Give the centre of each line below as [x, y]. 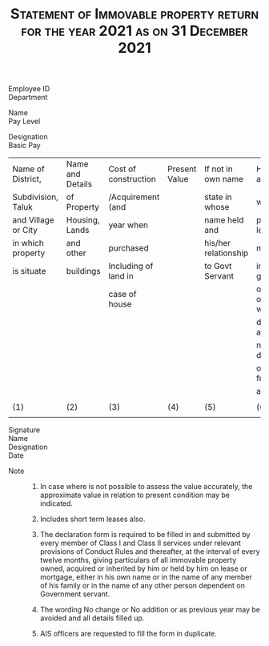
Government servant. [75, 594]
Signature [24, 430]
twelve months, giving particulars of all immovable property [138, 560]
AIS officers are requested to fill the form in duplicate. [128, 634]
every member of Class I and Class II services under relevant [141, 543]
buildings [84, 271]
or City [25, 231]
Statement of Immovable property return [134, 14]
